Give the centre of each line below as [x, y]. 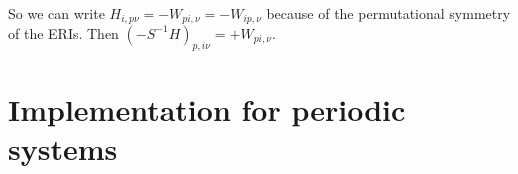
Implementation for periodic [207, 108]
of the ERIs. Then [63, 32]
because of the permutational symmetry [388, 12]
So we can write [56, 12]
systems [63, 148]
